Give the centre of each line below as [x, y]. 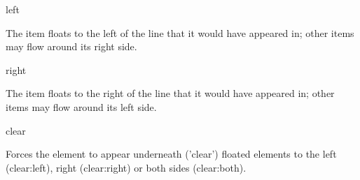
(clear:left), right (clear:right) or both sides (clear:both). [126, 167]
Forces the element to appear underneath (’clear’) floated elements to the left [171, 154]
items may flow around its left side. [81, 106]
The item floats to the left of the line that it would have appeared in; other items [180, 32]
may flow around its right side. [71, 46]
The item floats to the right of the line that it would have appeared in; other [170, 93]
